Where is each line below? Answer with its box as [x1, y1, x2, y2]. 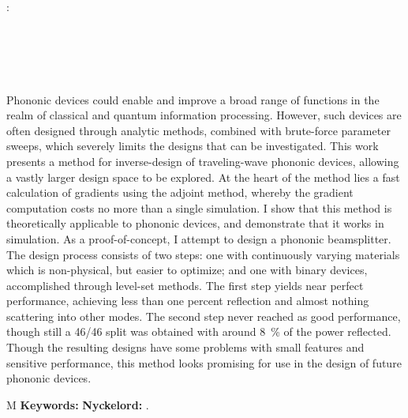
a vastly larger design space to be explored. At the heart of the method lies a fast [6, 168, 400, 185]
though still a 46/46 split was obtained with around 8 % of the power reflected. [6, 323, 391, 340]
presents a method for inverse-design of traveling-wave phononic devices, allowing [6, 153, 399, 169]
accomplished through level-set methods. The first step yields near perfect [6, 277, 364, 293]
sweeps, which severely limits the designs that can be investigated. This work [6, 137, 379, 154]
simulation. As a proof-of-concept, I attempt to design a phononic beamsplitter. [6, 230, 391, 247]
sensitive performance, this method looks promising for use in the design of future [6, 354, 402, 371]
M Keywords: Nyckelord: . [6, 396, 149, 412]
